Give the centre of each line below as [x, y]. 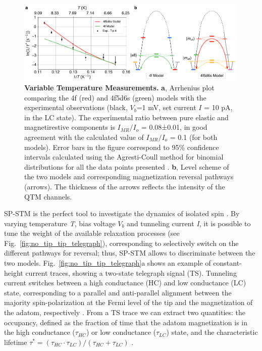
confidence [203, 147]
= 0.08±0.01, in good [174, 127]
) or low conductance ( [121, 332]
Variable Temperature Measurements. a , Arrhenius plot [119, 87]
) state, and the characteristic [212, 332]
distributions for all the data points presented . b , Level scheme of [127, 166]
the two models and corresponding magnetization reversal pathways [129, 177]
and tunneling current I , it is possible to [189, 223]
